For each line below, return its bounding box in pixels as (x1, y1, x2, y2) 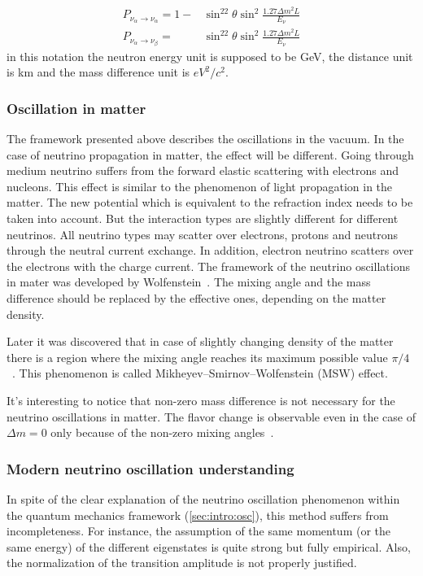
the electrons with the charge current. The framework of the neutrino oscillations (7, 257, 410, 274)
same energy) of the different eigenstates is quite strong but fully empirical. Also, (7, 538, 411, 555)
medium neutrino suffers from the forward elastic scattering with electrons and (7, 162, 399, 179)
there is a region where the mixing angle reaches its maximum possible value (7, 348, 388, 365)
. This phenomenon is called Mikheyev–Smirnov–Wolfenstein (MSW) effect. (12, 364, 388, 382)
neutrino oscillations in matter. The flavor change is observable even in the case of (7, 408, 416, 425)
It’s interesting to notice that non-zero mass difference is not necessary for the (7, 391, 395, 408)
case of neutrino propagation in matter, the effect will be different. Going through (7, 146, 414, 163)
